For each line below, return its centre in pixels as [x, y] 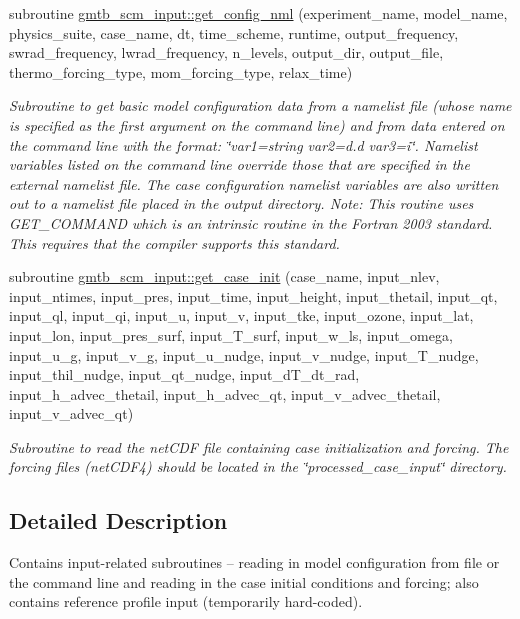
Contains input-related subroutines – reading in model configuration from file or [254, 562]
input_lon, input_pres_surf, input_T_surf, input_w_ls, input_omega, [231, 334]
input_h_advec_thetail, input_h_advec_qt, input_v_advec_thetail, [225, 393]
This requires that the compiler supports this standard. [174, 242]
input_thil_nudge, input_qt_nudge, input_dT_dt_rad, [184, 374]
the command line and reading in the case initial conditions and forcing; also [244, 581]
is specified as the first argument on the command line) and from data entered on [257, 124]
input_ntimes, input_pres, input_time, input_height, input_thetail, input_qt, [253, 295]
